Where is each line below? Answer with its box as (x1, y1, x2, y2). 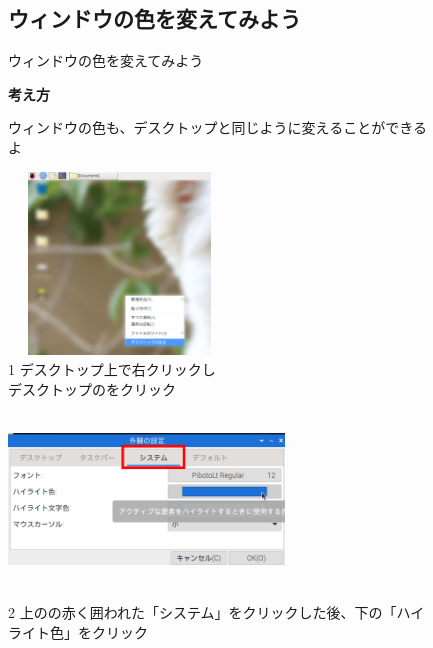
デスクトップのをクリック (8, 378, 176, 399)
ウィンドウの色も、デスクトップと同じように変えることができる (8, 117, 427, 138)
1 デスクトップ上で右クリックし (8, 359, 216, 379)
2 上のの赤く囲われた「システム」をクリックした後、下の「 (8, 602, 397, 623)
